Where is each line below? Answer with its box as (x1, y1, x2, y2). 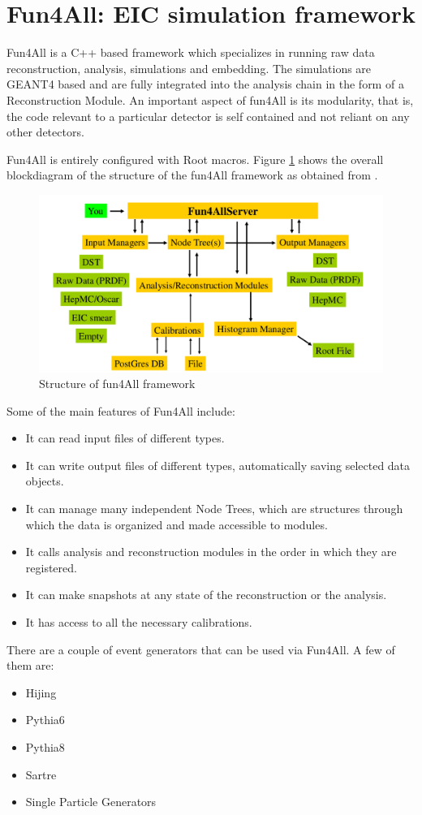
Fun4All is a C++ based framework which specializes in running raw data (6, 44, 375, 61)
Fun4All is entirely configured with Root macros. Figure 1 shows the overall (6, 150, 384, 167)
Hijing (25, 683, 57, 701)
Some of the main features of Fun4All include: (6, 402, 235, 419)
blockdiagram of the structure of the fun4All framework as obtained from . (6, 166, 378, 183)
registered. (25, 558, 77, 576)
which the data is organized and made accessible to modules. (25, 515, 328, 533)
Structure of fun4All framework (39, 375, 196, 392)
